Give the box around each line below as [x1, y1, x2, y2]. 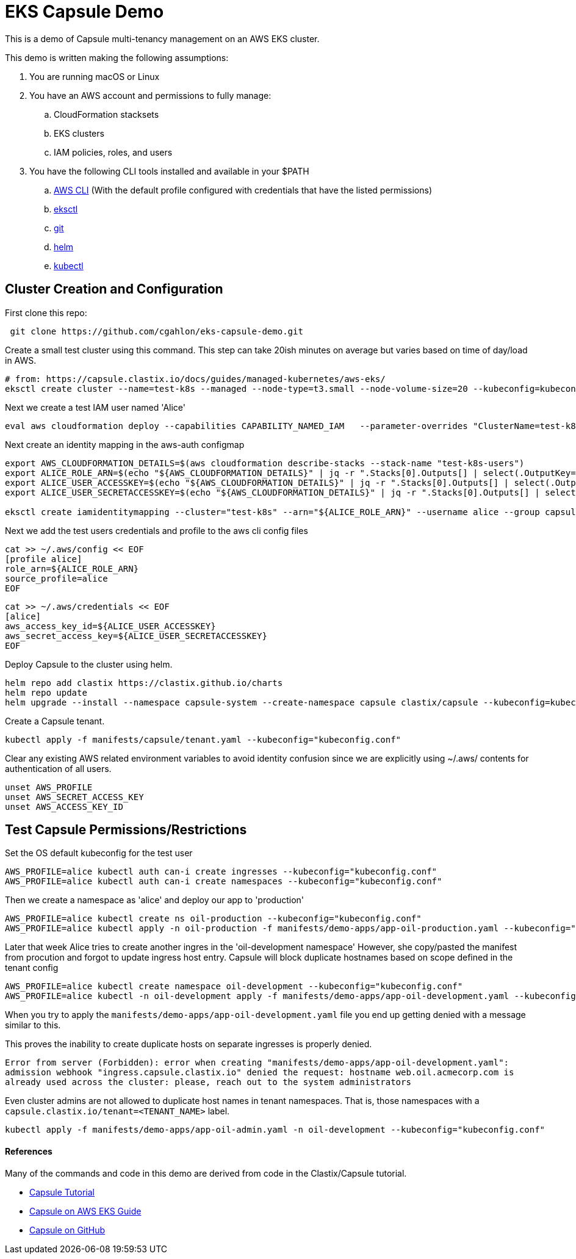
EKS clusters [54, 128, 104, 139]
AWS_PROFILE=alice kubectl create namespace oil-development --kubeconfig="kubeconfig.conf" [5, 981, 463, 992]
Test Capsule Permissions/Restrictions [5, 822, 247, 838]
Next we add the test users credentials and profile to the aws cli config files [5, 525, 308, 536]
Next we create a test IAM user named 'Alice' [5, 402, 185, 413]
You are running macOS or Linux [29, 71, 160, 82]
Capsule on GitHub [29, 1224, 106, 1235]
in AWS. [5, 355, 37, 366]
